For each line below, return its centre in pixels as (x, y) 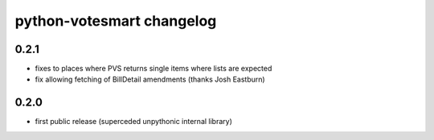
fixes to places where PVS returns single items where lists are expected (154, 69)
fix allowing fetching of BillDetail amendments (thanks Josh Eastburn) (150, 79)
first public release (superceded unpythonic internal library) (134, 122)
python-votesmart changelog (116, 21)
